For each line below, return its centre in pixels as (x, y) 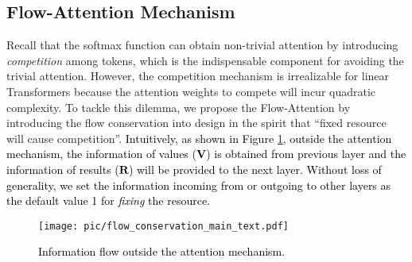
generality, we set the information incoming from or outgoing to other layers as (199, 185)
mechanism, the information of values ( (101, 154)
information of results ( (63, 169)
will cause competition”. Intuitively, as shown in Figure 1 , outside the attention (199, 138)
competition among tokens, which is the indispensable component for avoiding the (205, 60)
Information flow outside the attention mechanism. (162, 251)
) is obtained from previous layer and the (306, 154)
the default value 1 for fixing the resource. (109, 200)
